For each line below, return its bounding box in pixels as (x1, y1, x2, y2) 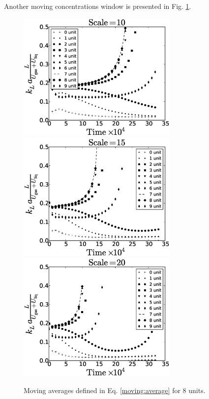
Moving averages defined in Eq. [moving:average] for (24, 385, 180, 395)
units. (188, 385, 206, 395)
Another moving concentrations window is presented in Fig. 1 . (4, 1, 191, 11)
